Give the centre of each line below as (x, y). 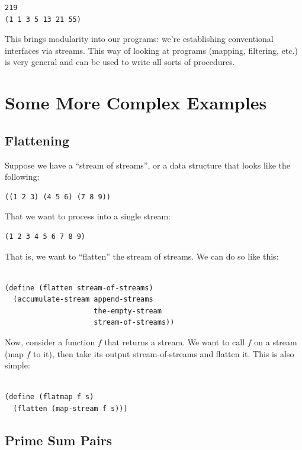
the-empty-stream (128, 311)
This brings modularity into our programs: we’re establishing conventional (139, 39)
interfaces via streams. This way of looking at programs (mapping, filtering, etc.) (151, 50)
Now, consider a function (50, 342)
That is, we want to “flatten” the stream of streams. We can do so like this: (142, 256)
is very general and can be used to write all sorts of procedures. (120, 62)
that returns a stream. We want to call (175, 342)
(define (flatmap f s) (49, 397)
